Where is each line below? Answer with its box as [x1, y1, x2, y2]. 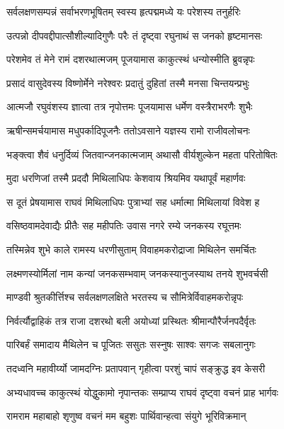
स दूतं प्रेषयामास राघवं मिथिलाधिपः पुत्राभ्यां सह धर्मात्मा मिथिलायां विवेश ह [6, 194, 260, 209]
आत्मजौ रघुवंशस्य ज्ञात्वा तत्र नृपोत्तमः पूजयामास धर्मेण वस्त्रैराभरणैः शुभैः [6, 99, 253, 114]
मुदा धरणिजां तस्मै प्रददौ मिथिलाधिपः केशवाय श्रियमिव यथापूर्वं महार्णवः [6, 171, 246, 185]
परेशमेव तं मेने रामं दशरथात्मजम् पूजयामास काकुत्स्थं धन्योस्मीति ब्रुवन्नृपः [6, 52, 255, 67]
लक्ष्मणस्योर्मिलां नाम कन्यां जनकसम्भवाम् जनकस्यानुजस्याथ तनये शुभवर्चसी [6, 265, 268, 280]
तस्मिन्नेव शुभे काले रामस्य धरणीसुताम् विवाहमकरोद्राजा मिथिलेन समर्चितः [6, 241, 256, 256]
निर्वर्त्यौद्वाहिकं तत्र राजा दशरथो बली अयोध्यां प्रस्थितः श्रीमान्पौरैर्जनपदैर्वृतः [6, 313, 256, 328]
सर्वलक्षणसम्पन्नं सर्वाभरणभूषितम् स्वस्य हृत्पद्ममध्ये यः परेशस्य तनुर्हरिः [6, 4, 241, 18]
